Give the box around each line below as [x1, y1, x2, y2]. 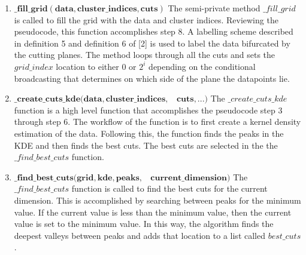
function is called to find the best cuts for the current [71, 182, 268, 195]
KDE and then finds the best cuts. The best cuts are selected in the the [14, 139, 278, 151]
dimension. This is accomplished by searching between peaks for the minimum [14, 193, 301, 206]
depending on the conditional [149, 60, 256, 72]
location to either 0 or [56, 60, 137, 72]
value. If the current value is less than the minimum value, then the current [14, 205, 292, 218]
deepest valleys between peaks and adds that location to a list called [14, 229, 265, 241]
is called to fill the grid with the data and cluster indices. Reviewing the [14, 13, 278, 26]
